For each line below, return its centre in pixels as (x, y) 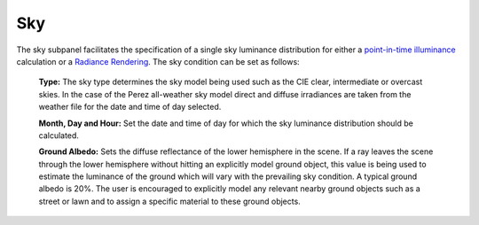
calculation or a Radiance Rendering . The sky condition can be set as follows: (158, 61)
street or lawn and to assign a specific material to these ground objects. (169, 201)
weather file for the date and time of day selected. (130, 107)
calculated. (59, 135)
